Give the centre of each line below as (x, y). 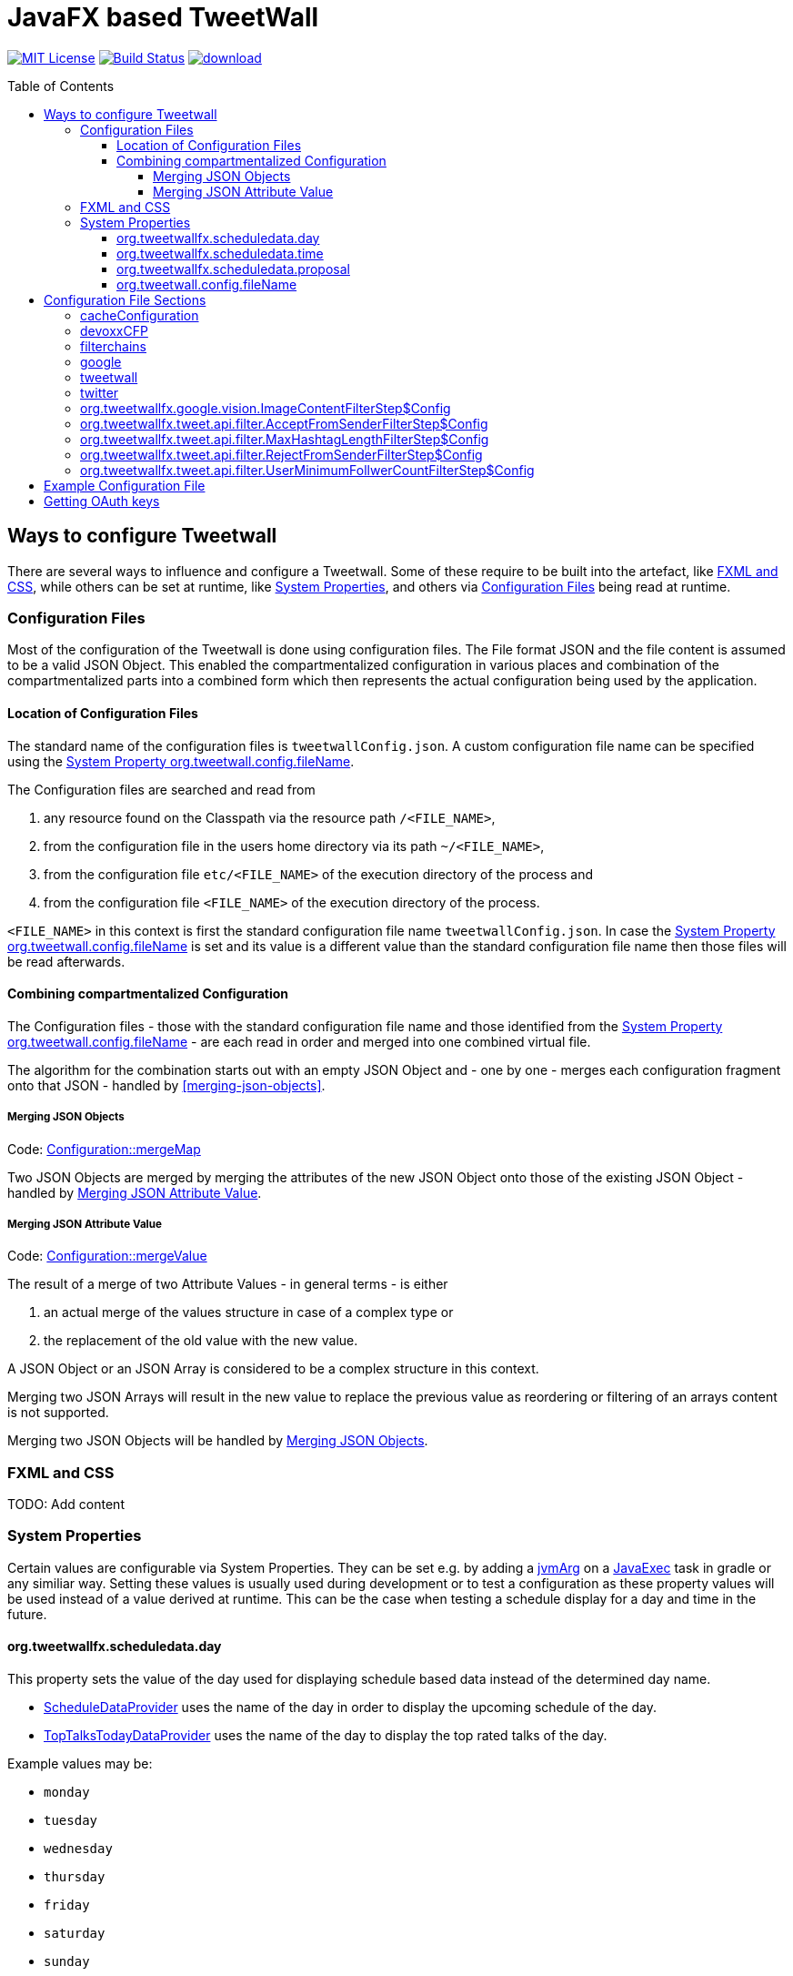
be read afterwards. (66, 961)
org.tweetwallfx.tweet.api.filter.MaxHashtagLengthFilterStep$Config (285, 439)
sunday (67, 1962)
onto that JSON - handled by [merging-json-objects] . (166, 1085)
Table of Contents (61, 86)
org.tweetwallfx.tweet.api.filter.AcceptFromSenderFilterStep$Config (284, 423)
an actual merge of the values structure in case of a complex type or (249, 1312)
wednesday (78, 1849)
